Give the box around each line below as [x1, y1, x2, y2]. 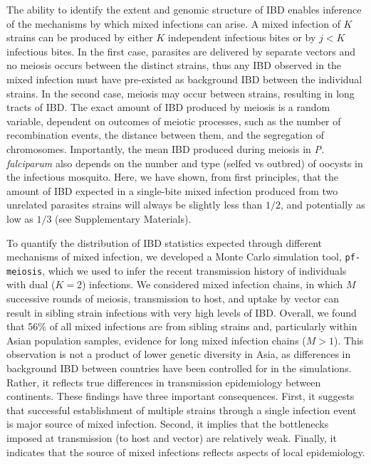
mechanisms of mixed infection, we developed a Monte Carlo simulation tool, [6, 249, 342, 264]
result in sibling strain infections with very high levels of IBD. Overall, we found [6, 305, 357, 320]
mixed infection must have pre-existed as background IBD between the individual [6, 71, 362, 86]
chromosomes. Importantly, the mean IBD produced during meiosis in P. [6, 141, 325, 156]
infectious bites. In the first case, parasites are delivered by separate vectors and [6, 43, 356, 58]
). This [334, 332, 364, 347]
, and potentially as [280, 197, 365, 212]
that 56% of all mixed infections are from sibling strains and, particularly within [6, 319, 357, 334]
